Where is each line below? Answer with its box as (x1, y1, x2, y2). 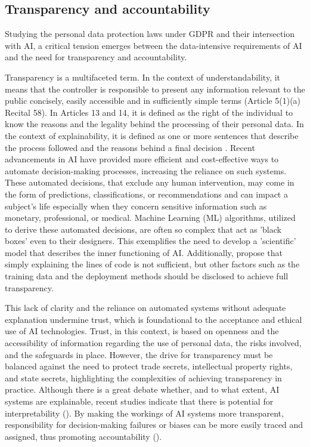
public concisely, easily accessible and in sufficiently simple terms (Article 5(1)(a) (5, 94, 301, 107)
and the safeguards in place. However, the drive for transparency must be (5, 348, 273, 360)
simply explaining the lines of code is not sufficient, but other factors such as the (5, 258, 300, 270)
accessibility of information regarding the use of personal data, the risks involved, (5, 337, 302, 349)
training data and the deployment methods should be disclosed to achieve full (5, 270, 289, 282)
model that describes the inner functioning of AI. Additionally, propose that (5, 246, 283, 258)
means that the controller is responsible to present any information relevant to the (5, 82, 305, 95)
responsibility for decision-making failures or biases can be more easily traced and (5, 418, 303, 431)
